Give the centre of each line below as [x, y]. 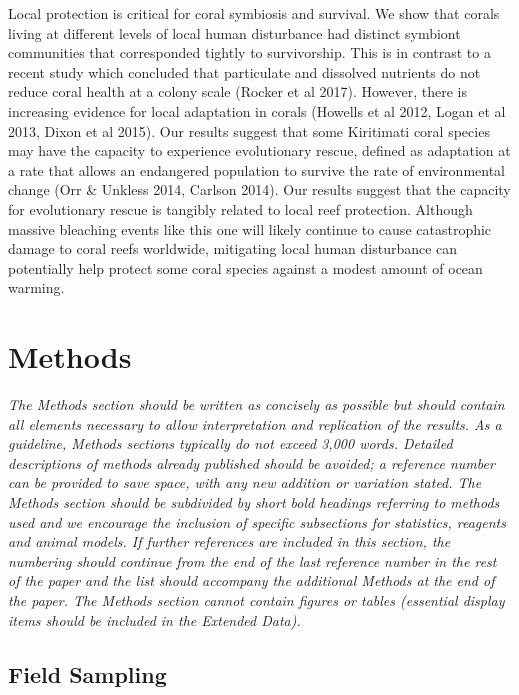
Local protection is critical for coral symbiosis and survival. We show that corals [254, 13]
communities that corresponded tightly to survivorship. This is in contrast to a [249, 52]
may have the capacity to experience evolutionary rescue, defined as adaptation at [259, 150]
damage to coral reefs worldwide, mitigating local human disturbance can [233, 248]
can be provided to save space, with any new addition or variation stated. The [245, 482]
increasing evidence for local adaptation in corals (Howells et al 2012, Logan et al [257, 110]
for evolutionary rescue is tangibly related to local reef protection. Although [240, 208]
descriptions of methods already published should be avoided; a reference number [251, 462]
